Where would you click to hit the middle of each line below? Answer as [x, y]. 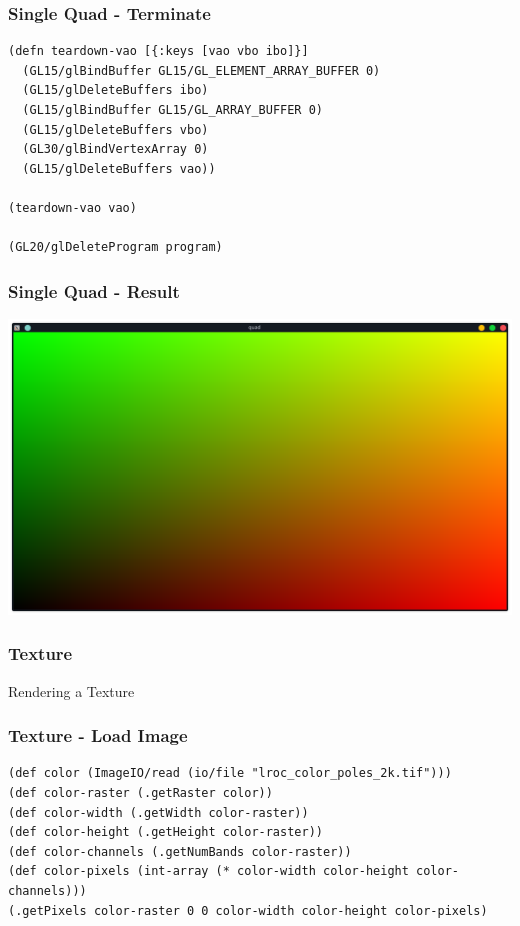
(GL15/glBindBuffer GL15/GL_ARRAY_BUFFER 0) [172, 110]
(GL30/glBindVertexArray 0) [115, 149]
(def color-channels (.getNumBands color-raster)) [180, 851]
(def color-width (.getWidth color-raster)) [158, 812]
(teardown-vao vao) [72, 207]
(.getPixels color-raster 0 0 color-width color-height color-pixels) [248, 910]
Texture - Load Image [98, 735]
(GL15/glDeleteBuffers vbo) [115, 129]
